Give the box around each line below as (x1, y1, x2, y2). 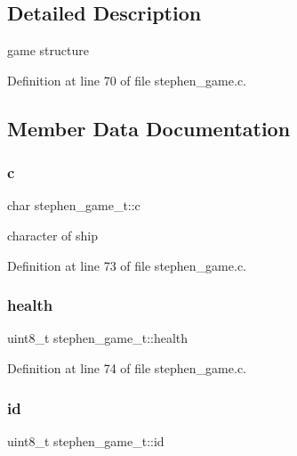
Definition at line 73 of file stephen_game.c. (7, 256, 246, 274)
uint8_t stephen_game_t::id (7, 431, 165, 450)
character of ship (7, 225, 99, 244)
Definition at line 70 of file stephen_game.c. (7, 70, 246, 89)
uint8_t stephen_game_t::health (7, 329, 189, 347)
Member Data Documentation (7, 114, 291, 142)
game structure (7, 41, 89, 60)
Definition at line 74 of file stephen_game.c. (7, 358, 246, 377)
